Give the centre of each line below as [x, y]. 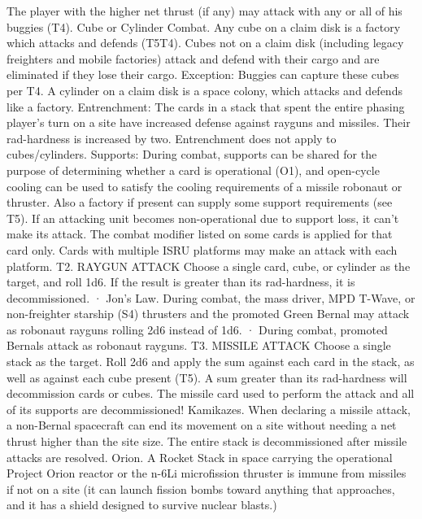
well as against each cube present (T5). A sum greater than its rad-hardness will [207, 377]
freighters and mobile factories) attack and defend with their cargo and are [193, 58]
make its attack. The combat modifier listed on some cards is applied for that [200, 234]
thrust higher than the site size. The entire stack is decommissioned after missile [207, 441]
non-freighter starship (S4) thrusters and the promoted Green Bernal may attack [208, 314]
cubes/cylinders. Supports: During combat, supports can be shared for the [192, 154]
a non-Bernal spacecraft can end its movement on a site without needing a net [202, 425]
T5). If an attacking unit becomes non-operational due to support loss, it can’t [203, 218]
